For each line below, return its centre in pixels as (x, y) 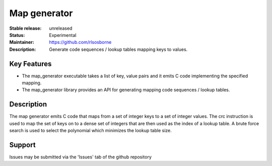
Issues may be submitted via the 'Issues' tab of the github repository (81, 157)
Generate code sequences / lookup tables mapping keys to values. (118, 49)
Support (22, 145)
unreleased (61, 28)
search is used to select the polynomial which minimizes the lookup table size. (91, 131)
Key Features (30, 64)
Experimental (63, 35)
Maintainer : (22, 42)
